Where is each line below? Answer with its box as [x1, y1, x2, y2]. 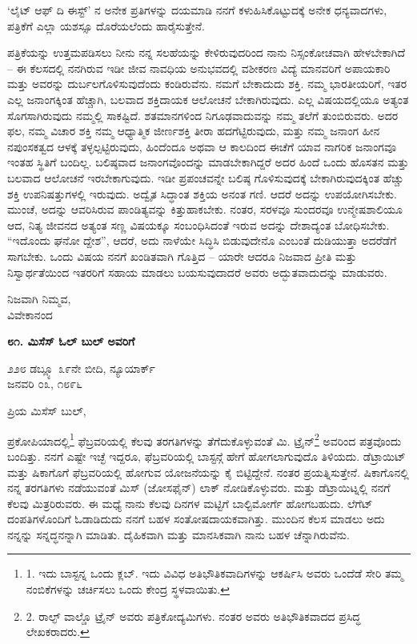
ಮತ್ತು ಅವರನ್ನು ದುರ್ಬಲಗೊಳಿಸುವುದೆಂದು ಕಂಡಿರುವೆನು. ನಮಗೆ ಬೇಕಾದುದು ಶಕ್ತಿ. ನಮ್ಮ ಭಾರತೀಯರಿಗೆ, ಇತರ [7, 75, 407, 92]
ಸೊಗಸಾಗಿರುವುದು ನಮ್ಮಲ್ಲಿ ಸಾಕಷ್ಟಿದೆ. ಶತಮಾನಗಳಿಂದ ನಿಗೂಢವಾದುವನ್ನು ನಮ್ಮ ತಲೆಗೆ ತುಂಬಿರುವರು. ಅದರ [7, 106, 399, 123]
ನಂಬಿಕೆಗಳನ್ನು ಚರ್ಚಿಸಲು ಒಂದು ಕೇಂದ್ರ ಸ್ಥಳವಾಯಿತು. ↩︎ [26, 581, 230, 598]
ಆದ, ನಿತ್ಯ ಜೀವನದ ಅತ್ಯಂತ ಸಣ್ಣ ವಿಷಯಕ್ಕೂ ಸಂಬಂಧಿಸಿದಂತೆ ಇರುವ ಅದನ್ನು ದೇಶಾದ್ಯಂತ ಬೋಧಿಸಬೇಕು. [7, 216, 390, 233]
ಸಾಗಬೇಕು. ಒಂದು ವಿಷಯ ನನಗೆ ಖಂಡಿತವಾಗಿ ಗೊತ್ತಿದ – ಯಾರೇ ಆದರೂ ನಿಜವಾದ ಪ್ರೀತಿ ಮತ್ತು [7, 247, 357, 264]
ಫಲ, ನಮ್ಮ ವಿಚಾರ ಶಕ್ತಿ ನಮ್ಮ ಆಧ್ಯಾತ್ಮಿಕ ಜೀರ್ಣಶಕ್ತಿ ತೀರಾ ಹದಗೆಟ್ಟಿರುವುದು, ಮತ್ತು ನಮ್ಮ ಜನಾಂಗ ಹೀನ [7, 122, 380, 139]
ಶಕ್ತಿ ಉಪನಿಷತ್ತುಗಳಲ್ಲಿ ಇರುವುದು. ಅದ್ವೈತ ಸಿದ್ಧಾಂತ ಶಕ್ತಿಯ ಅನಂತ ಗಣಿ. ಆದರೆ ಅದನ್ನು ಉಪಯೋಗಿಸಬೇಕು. [7, 185, 397, 202]
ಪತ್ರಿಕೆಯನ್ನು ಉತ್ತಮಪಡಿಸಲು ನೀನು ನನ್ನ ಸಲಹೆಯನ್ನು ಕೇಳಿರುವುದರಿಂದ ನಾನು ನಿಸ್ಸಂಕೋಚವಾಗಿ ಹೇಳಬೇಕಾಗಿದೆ [7, 44, 406, 61]
